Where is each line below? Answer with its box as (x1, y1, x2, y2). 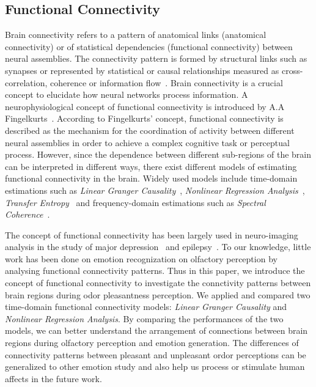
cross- (281, 64, 303, 76)
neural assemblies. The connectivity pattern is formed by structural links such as (5, 52, 307, 65)
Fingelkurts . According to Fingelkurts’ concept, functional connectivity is (5, 112, 284, 125)
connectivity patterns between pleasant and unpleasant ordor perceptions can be (5, 348, 306, 361)
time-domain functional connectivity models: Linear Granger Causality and (5, 300, 287, 313)
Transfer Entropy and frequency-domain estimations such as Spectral (5, 196, 266, 208)
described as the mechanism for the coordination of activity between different (5, 123, 295, 136)
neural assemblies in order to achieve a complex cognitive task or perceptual (5, 136, 290, 149)
